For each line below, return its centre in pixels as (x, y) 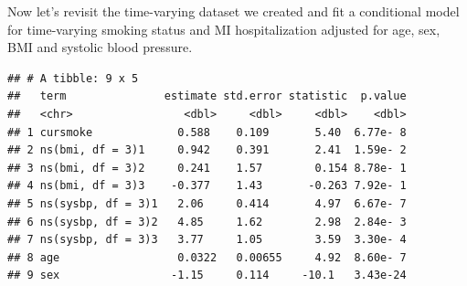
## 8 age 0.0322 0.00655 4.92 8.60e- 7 (207, 257)
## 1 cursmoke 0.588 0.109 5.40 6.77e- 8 (207, 132)
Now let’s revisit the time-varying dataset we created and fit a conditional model (233, 11)
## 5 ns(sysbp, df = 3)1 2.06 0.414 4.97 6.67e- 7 (207, 203)
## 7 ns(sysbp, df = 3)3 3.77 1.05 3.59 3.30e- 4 (207, 240)
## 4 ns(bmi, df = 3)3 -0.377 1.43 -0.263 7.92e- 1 (207, 186)
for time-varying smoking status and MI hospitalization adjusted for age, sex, (224, 29)
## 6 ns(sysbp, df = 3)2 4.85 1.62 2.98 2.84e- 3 (207, 222)
